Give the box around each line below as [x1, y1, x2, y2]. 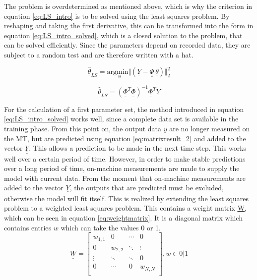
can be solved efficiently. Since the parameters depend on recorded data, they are [4, 40, 251, 50]
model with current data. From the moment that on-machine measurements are [4, 172, 246, 183]
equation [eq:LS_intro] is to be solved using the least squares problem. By [4, 10, 230, 21]
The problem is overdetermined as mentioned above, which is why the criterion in [4, 1, 253, 11]
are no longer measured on [169, 123, 250, 133]
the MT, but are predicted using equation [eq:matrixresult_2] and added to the [4, 133, 246, 143]
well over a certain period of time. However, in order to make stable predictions [4, 153, 246, 164]
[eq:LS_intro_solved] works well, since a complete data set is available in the [4, 113, 239, 124]
